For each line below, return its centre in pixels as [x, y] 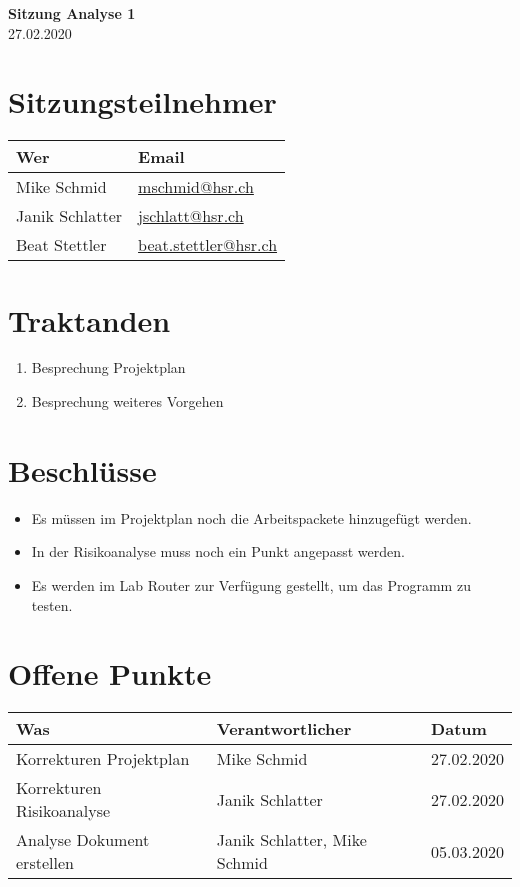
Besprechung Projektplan [108, 367]
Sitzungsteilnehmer [142, 101]
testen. [52, 604]
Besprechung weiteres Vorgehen [127, 401]
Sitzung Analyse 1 [72, 13]
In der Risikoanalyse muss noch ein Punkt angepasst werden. [218, 551]
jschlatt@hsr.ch [191, 216]
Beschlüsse [82, 469]
